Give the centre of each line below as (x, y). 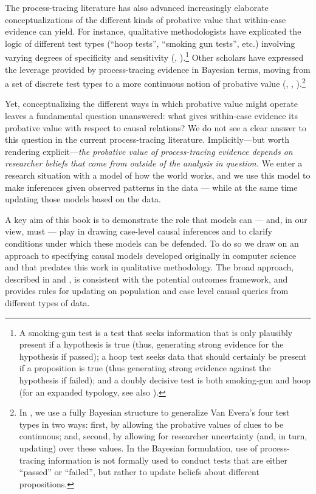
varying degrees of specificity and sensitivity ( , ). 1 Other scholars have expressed (154, 57)
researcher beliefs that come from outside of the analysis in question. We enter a (154, 163)
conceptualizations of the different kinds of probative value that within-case (146, 19)
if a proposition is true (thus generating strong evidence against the (145, 368)
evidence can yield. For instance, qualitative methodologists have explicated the (153, 31)
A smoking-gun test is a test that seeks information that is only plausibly (156, 332)
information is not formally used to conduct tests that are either (168, 460)
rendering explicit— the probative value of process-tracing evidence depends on (149, 151)
